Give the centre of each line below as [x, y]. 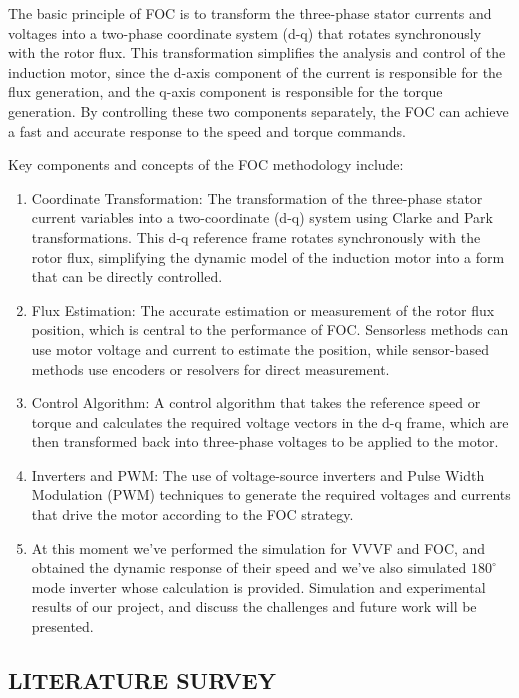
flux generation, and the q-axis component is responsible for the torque [225, 91]
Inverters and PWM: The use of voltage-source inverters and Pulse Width [258, 474]
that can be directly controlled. [127, 276]
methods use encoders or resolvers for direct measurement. [210, 368]
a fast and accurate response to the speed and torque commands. [207, 130]
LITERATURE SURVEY [142, 680]
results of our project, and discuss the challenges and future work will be [254, 606]
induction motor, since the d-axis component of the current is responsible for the [255, 71]
